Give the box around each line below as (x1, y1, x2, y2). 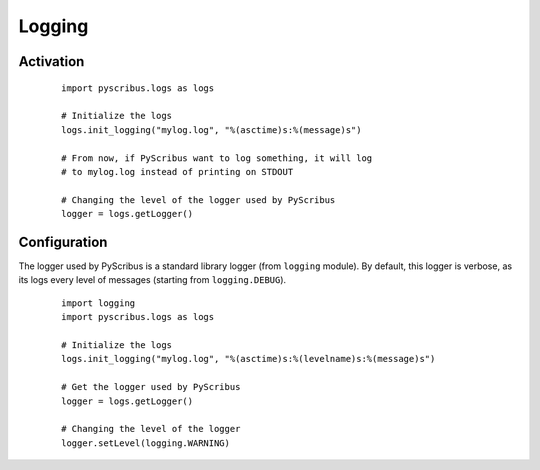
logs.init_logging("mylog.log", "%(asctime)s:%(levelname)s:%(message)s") (61, 353, 436, 365)
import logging (61, 297, 136, 309)
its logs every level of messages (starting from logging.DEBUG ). (18, 274, 287, 286)
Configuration (18, 233, 108, 250)
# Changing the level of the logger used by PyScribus (61, 194, 336, 205)
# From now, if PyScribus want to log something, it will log (61, 152, 373, 164)
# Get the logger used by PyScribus (61, 381, 241, 393)
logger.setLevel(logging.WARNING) (61, 437, 230, 449)
